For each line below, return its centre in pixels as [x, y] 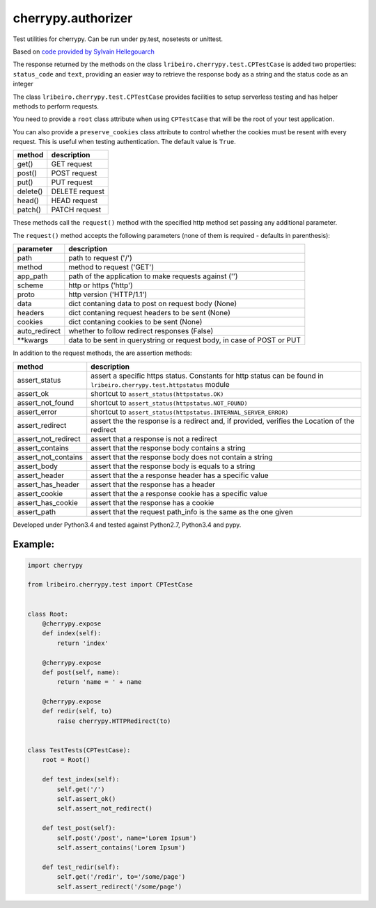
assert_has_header [48, 484]
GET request [72, 164]
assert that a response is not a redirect [154, 438]
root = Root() [66, 760]
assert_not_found [46, 402]
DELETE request [78, 191]
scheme [30, 285]
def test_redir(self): [81, 867]
